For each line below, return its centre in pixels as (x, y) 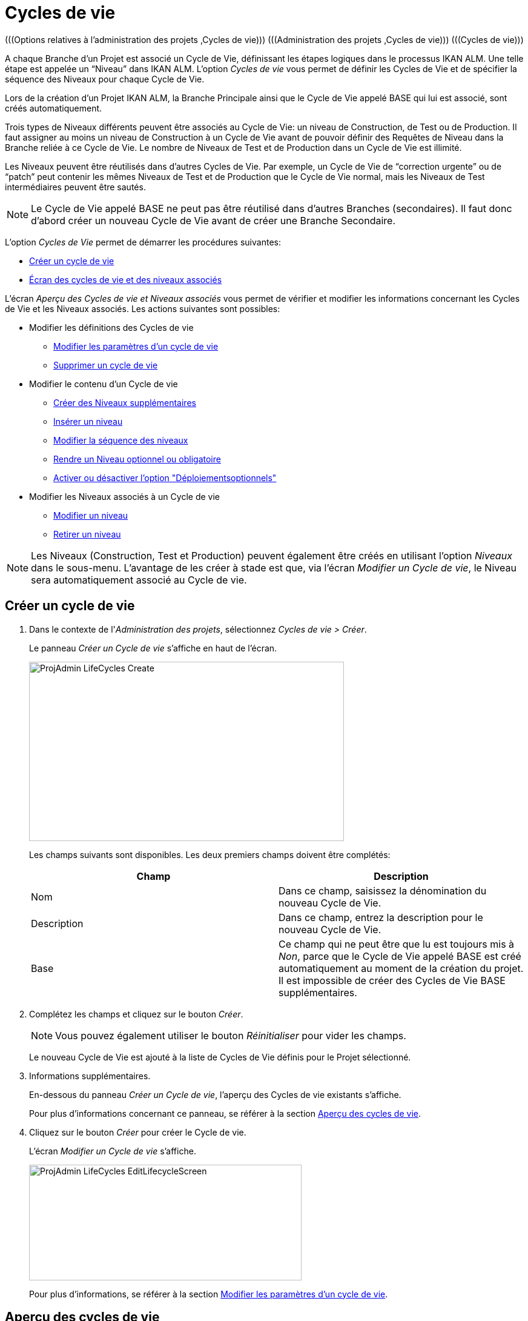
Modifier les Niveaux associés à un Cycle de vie (124, 496)
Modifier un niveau (91, 515)
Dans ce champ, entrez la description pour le (381, 917)
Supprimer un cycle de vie (106, 365)
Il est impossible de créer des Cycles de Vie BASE (392, 980)
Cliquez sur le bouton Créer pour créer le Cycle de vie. (138, 1132)
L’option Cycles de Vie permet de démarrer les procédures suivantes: (143, 242)
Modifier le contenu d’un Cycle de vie (104, 384)
